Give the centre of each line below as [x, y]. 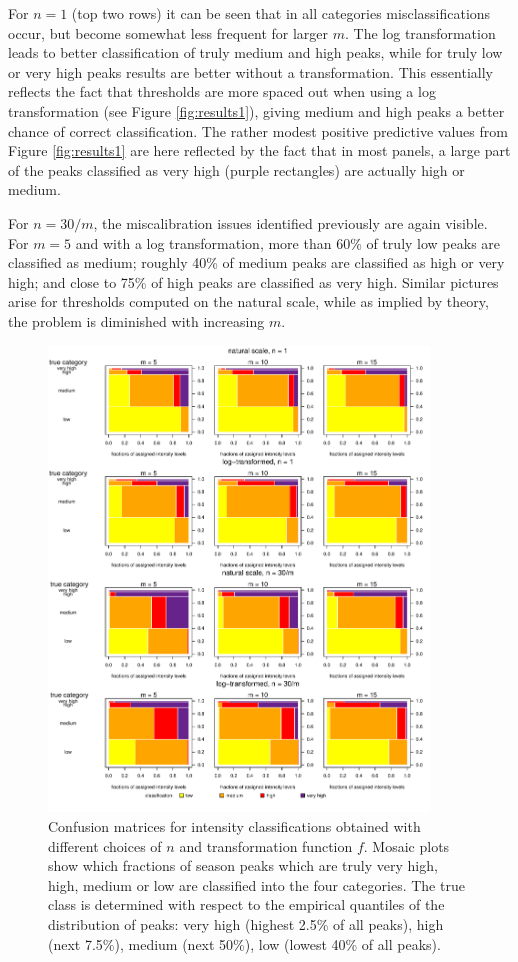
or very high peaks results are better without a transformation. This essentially [250, 71]
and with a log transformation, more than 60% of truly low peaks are [288, 242]
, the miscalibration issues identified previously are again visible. [290, 222]
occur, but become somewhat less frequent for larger [168, 32]
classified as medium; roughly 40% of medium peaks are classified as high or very [256, 262]
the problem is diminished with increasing [136, 320]
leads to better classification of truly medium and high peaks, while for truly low [255, 52]
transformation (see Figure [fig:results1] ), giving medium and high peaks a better [256, 110]
